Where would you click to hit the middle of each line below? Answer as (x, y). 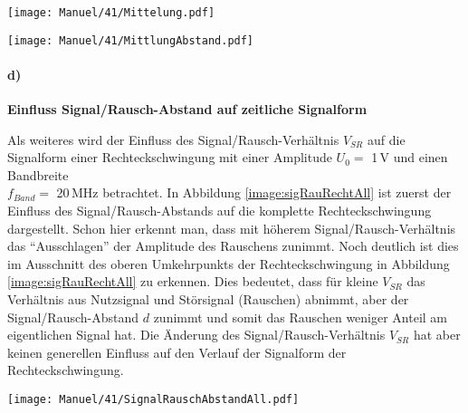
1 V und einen (410, 157)
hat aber (437, 335)
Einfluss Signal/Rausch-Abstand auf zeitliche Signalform (187, 109)
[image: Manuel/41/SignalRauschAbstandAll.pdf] (153, 400)
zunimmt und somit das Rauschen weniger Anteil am (301, 317)
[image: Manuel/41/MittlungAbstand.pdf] (131, 40)
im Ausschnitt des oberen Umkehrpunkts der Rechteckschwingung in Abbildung (229, 263)
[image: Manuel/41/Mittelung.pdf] (111, 13)
